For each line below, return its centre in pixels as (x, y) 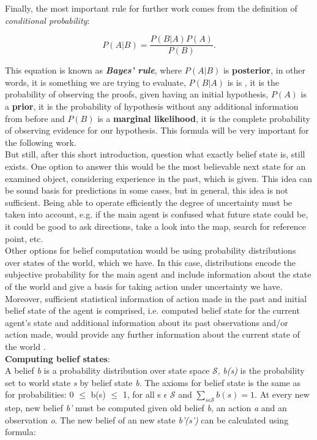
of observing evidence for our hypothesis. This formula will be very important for (157, 130)
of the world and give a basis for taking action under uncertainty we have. (144, 286)
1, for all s (142, 394)
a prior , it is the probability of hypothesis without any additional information (152, 106)
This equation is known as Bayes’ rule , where (94, 70)
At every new (285, 394)
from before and (35, 118)
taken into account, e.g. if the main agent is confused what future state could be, (157, 214)
